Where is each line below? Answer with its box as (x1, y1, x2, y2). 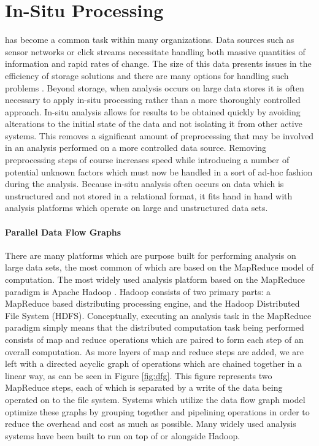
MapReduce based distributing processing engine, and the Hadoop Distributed (5, 297, 300, 310)
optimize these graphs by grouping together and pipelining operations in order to (5, 405, 310, 418)
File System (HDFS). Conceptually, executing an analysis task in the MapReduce (5, 309, 312, 321)
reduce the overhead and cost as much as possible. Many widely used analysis (5, 417, 296, 430)
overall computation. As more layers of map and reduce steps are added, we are (5, 345, 304, 358)
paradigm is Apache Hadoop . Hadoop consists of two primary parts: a (5, 285, 271, 298)
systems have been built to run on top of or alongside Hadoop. (5, 429, 240, 442)
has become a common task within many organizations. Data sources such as (5, 33, 294, 46)
